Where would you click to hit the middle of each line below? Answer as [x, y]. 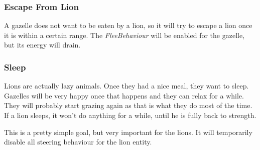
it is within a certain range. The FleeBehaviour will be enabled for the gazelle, [124, 35]
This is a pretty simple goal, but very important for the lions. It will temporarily [128, 132]
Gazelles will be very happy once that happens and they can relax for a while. [124, 95]
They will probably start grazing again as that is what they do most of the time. [128, 105]
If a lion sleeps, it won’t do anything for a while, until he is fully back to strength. [130, 115]
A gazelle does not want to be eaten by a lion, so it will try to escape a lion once [128, 25]
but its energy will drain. [42, 45]
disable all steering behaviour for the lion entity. [78, 142]
